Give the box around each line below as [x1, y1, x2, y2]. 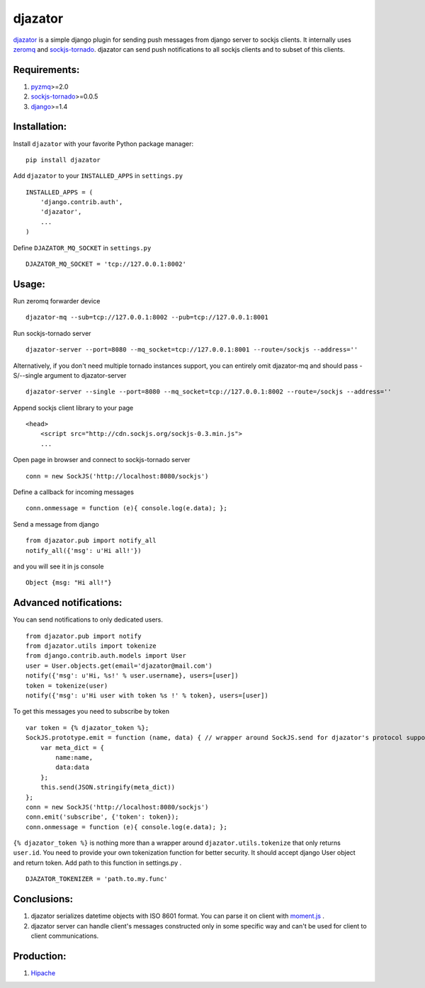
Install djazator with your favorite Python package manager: [13, 139, 194, 148]
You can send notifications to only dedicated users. [13, 615, 163, 624]
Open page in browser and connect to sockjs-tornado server [13, 456, 191, 464]
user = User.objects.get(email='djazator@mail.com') [25, 661, 212, 670]
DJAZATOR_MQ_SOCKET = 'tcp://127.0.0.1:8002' [25, 260, 187, 269]
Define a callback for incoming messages [13, 488, 135, 496]
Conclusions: [13, 893, 74, 905]
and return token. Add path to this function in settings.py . [13, 858, 182, 867]
